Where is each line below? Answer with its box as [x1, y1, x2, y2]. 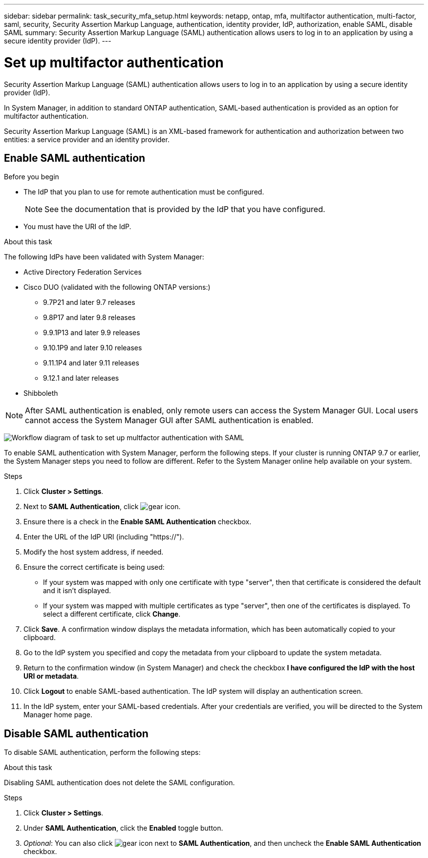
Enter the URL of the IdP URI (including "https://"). [23, 533, 184, 541]
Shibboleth [23, 389, 58, 398]
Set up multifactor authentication [4, 54, 224, 71]
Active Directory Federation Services [23, 268, 142, 277]
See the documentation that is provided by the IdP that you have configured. [44, 204, 325, 214]
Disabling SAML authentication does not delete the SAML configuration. [4, 778, 235, 787]
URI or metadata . [23, 672, 79, 681]
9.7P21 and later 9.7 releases [43, 298, 135, 307]
